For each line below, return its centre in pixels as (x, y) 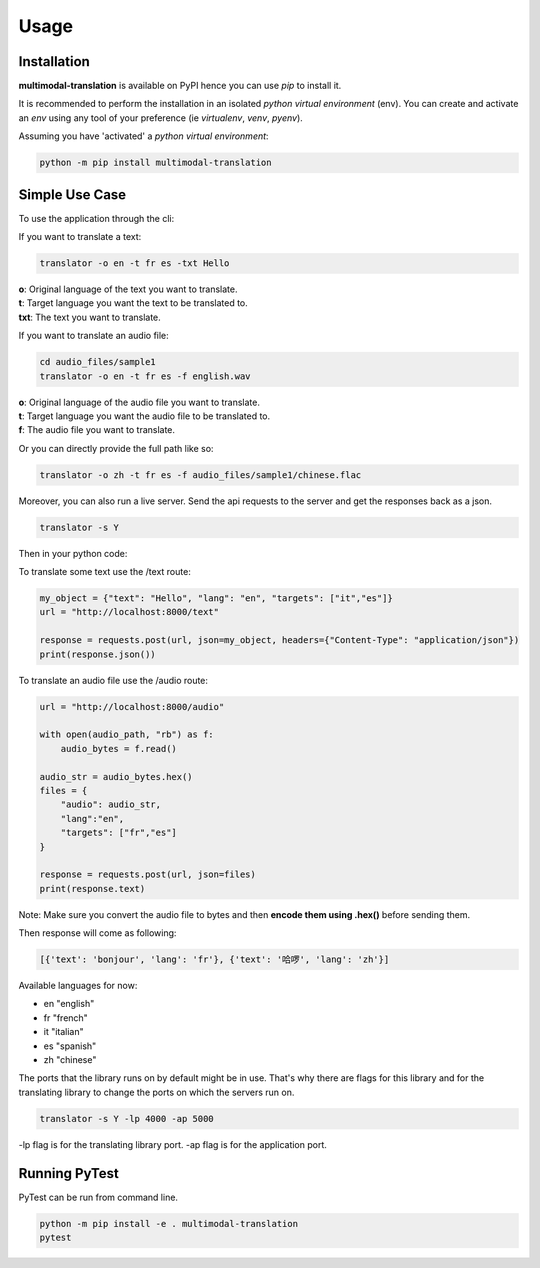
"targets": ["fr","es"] (118, 833)
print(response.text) (92, 888)
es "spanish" (70, 1046)
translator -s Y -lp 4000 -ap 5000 (126, 1118)
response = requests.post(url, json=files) (148, 874)
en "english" (69, 1004)
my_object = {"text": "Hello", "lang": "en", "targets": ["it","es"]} (216, 598)
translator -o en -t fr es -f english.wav (145, 376)
